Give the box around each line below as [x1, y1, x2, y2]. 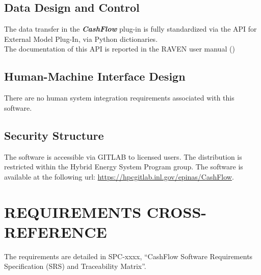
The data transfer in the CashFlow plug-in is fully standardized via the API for [4, 23, 257, 34]
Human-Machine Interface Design [4, 68, 186, 84]
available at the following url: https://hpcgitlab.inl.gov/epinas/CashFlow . [4, 171, 234, 182]
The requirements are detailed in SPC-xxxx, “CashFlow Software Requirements [4, 251, 253, 261]
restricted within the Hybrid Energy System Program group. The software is [4, 161, 243, 172]
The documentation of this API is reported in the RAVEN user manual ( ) [4, 43, 235, 54]
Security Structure [4, 127, 104, 143]
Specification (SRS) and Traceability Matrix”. [4, 261, 146, 271]
